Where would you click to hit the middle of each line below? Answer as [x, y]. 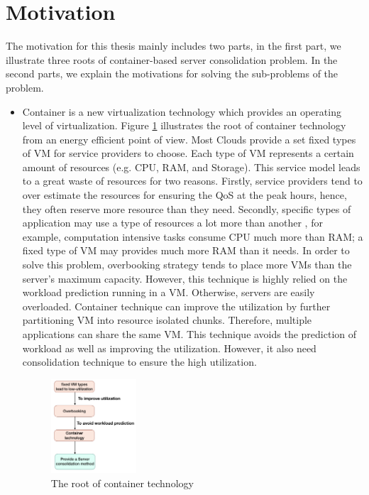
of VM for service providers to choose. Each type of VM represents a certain [188, 153]
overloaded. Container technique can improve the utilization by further [176, 306]
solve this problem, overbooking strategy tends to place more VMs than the [187, 265]
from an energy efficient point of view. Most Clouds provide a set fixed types [189, 139]
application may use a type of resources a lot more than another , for [172, 223]
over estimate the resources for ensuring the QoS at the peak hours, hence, [184, 195]
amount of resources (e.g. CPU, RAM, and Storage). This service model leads [191, 167]
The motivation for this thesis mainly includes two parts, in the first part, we [174, 46]
